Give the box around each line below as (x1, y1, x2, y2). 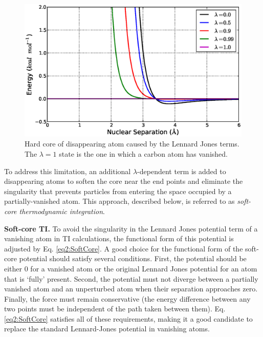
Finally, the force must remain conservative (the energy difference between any (4, 293, 251, 304)
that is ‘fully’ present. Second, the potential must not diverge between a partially (4, 273, 258, 284)
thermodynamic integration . (19, 205, 105, 216)
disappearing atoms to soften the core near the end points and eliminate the (4, 176, 243, 186)
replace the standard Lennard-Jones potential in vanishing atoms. (4, 323, 210, 334)
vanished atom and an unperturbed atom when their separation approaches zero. (4, 283, 258, 294)
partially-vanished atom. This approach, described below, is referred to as (4, 196, 235, 206)
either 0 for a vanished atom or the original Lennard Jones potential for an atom (4, 263, 257, 273)
